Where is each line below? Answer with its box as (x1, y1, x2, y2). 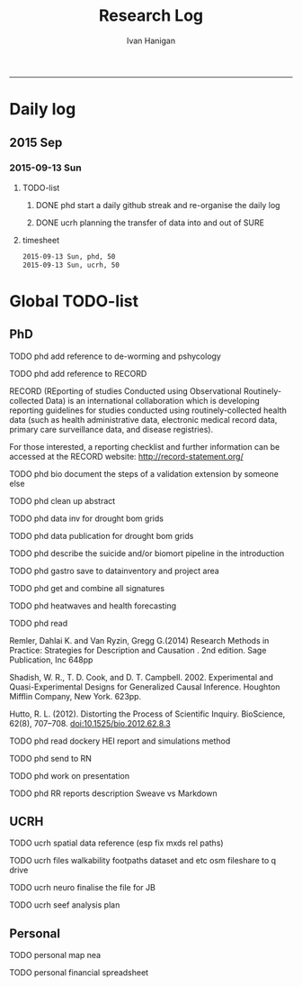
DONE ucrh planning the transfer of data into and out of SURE (35, 217, 265, 228)
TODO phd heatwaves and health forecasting (9, 600, 177, 611)
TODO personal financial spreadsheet (9, 967, 149, 978)
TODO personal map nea (9, 950, 102, 961)
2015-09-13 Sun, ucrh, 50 (22, 260, 120, 270)
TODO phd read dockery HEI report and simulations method (9, 736, 231, 746)
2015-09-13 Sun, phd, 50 (22, 251, 116, 261)
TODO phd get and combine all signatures (9, 582, 164, 593)
